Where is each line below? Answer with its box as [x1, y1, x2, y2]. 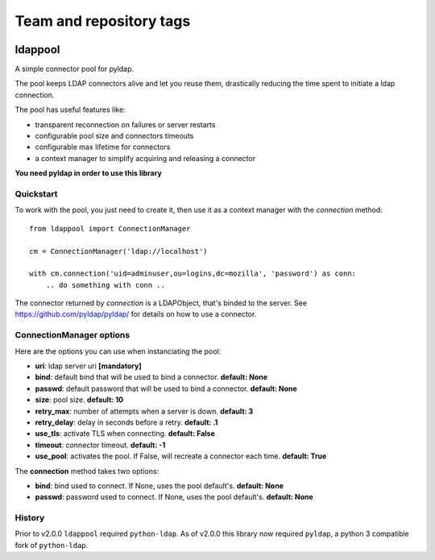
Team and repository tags [14, 12, 191, 30]
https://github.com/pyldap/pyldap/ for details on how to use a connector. [14, 309, 257, 319]
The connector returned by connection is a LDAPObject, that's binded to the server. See [14, 298, 308, 308]
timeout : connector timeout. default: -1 [35, 440, 166, 450]
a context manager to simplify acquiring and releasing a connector [35, 153, 256, 163]
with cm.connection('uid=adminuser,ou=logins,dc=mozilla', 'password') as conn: [29, 269, 357, 278]
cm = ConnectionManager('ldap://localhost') [29, 247, 209, 255]
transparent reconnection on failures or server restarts [35, 119, 216, 129]
